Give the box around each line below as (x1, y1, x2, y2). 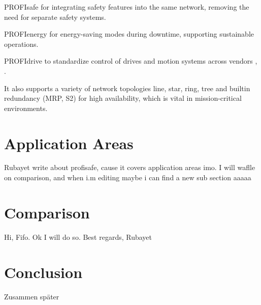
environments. (4, 102, 48, 113)
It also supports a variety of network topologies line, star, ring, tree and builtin (4, 82, 250, 93)
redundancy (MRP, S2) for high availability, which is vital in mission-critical (4, 93, 242, 103)
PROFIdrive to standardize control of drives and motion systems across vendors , (4, 56, 257, 66)
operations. (4, 38, 39, 49)
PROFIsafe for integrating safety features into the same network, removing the (4, 2, 249, 12)
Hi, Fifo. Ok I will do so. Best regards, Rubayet (4, 231, 152, 242)
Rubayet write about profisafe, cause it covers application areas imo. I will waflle (4, 162, 255, 173)
